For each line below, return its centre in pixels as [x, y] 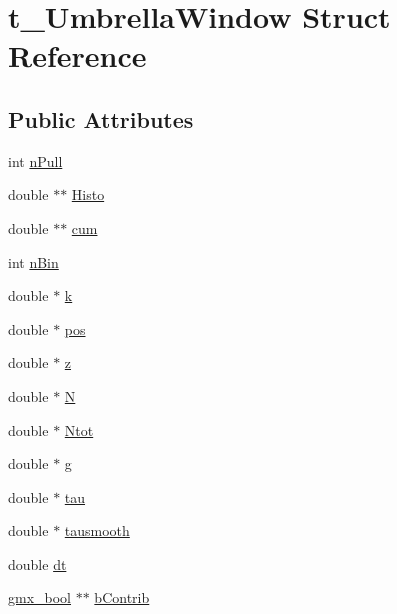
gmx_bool [40, 597]
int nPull [35, 160]
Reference [77, 55]
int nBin [33, 261]
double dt [37, 563]
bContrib [122, 597]
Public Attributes [101, 118]
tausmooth [97, 530]
